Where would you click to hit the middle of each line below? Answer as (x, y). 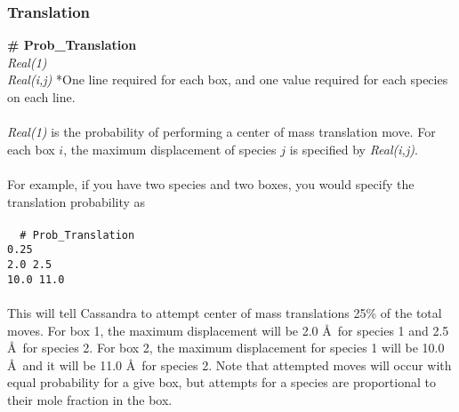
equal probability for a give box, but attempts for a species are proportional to (221, 382)
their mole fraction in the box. (90, 399)
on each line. (41, 97)
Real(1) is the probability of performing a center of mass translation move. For (221, 132)
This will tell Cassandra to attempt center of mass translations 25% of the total (225, 312)
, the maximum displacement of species (170, 149)
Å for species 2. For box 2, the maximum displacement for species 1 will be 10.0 (226, 348)
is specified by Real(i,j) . (354, 149)
